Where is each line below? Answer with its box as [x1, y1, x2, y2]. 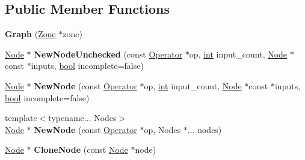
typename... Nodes [48, 111, 117, 124]
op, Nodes [144, 123, 181, 135]
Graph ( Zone [5, 28, 56, 40]
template [5, 111, 37, 124]
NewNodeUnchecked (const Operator [34, 47, 183, 60]
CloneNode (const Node [34, 143, 128, 156]
